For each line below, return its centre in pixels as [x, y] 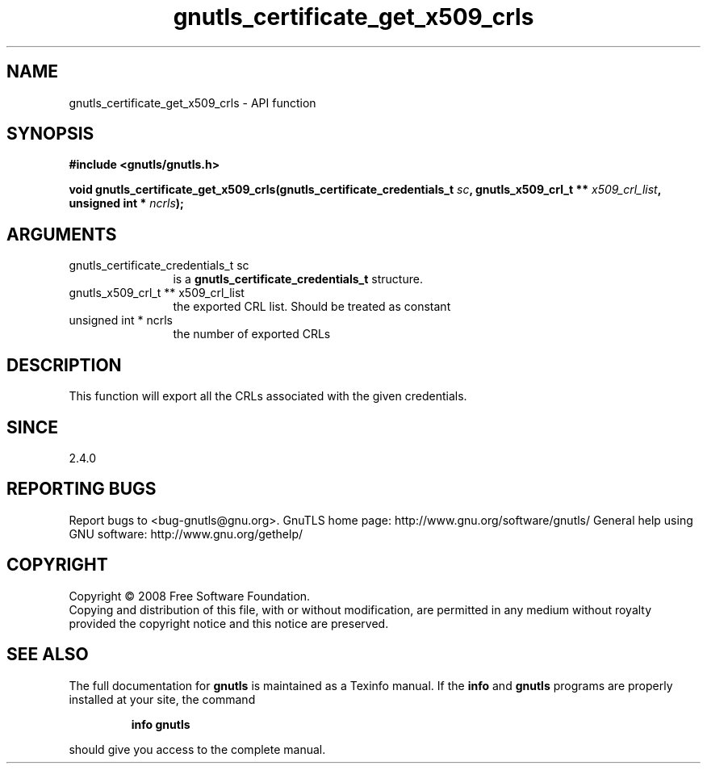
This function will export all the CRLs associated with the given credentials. [268, 396]
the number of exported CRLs [252, 334]
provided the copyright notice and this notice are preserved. [229, 623]
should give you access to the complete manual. [197, 749]
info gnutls [161, 724]
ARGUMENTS [62, 234]
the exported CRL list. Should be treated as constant [312, 307]
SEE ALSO [48, 655]
